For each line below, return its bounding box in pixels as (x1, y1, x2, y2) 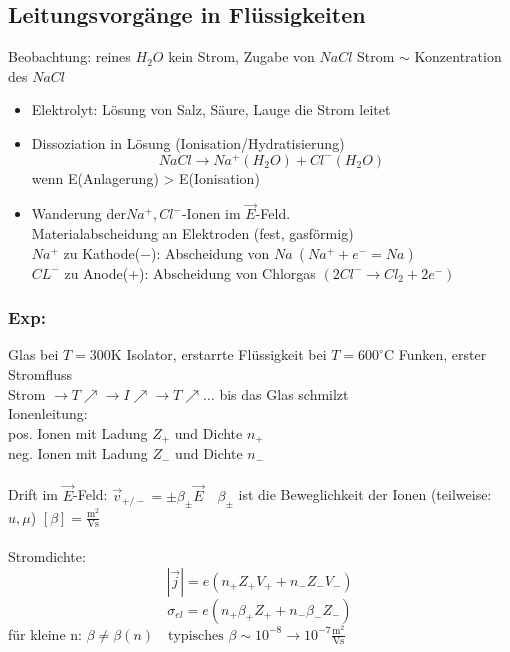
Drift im (8, 484, 59, 505)
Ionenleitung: (8, 403, 88, 424)
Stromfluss (8, 364, 72, 385)
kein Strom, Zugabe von (168, 46, 315, 67)
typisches (168, 628, 224, 643)
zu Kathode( (63, 242, 141, 263)
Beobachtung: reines (8, 46, 131, 67)
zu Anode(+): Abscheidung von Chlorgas (64, 262, 316, 283)
